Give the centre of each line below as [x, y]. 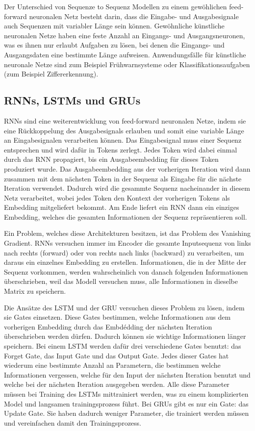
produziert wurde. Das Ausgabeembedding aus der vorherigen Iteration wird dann [127, 168]
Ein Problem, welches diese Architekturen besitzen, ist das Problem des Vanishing [127, 233]
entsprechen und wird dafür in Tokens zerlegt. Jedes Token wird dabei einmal [121, 149]
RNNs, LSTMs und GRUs [72, 100]
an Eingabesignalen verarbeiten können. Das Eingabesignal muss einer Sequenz [123, 140]
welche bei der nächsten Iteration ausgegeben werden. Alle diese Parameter [117, 384]
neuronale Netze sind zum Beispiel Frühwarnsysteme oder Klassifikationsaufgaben [127, 64]
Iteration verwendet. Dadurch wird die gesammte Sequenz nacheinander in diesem [127, 188]
